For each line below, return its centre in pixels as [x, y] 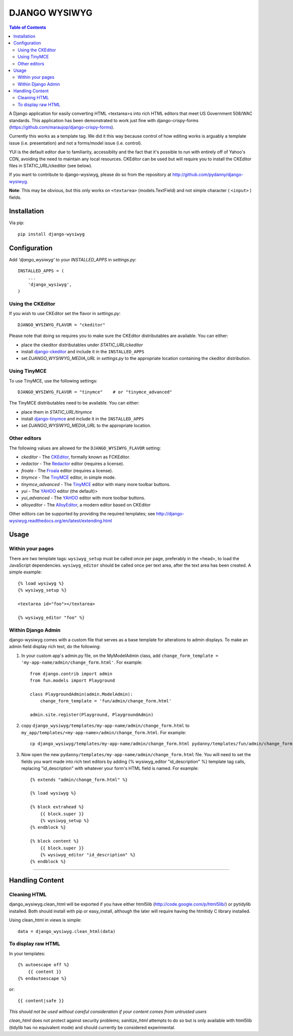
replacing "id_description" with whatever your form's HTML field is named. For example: [110, 768]
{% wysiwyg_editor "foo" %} [51, 617]
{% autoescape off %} [43, 965]
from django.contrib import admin [71, 674]
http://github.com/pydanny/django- [208, 175]
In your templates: [27, 953]
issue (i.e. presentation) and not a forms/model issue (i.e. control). [76, 143]
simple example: [25, 572]
